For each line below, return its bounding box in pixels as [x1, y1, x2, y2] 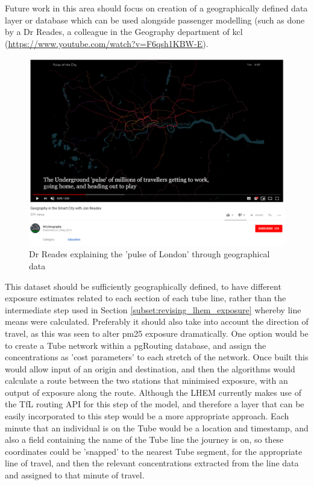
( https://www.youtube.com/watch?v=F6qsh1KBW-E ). [5, 37, 209, 49]
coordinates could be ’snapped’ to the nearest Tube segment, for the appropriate [5, 445, 303, 457]
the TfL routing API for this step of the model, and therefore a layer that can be [5, 398, 304, 410]
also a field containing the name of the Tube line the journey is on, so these [5, 433, 284, 446]
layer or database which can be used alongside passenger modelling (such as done [5, 13, 305, 26]
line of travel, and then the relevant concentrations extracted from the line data [5, 457, 299, 469]
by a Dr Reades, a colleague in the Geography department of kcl [5, 25, 243, 38]
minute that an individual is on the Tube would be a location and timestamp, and [5, 421, 309, 434]
